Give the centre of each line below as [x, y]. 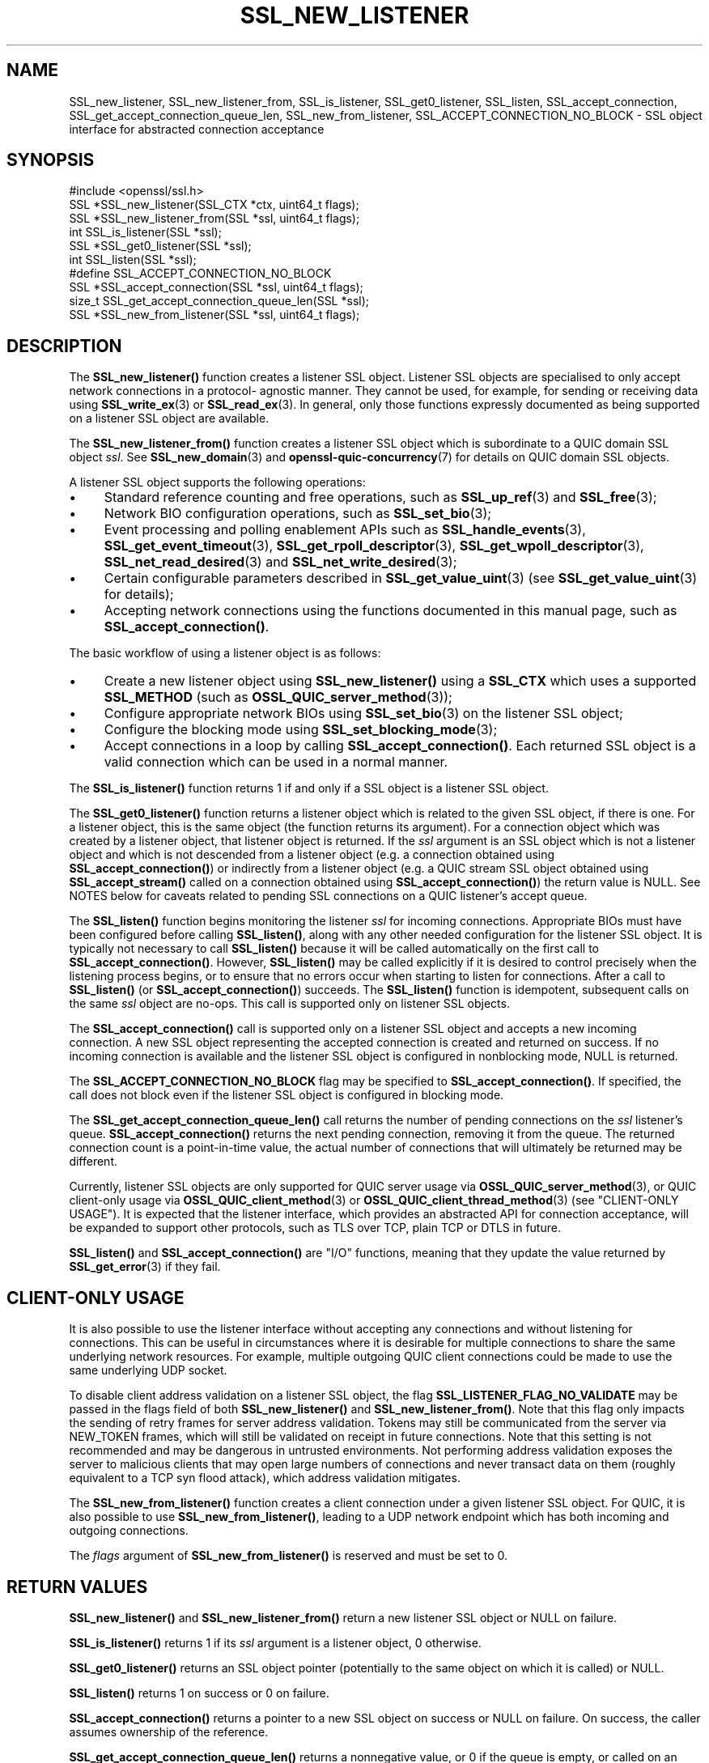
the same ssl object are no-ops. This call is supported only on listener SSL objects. [289, 1004]
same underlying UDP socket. [148, 1370]
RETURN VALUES [77, 1587]
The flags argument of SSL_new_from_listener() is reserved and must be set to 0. [289, 1556]
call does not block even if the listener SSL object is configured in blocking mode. [287, 1095]
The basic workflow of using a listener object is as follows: [225, 653]
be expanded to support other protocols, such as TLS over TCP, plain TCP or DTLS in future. [315, 1228]
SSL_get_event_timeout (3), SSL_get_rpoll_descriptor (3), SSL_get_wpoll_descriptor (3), [374, 546]
